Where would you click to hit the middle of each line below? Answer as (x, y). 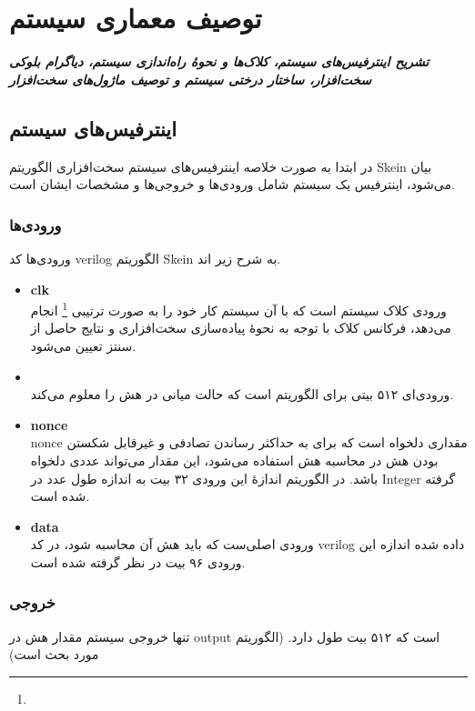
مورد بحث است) (54, 654)
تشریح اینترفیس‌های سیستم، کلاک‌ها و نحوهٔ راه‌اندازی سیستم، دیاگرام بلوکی (219, 61)
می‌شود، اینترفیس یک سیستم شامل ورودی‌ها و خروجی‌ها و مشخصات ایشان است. (232, 184)
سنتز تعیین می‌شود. (83, 345)
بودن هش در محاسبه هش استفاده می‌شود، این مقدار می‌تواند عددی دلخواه (234, 460)
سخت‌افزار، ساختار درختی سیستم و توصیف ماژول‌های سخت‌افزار (191, 79)
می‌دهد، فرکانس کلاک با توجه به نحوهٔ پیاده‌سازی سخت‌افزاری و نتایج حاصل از (241, 328)
